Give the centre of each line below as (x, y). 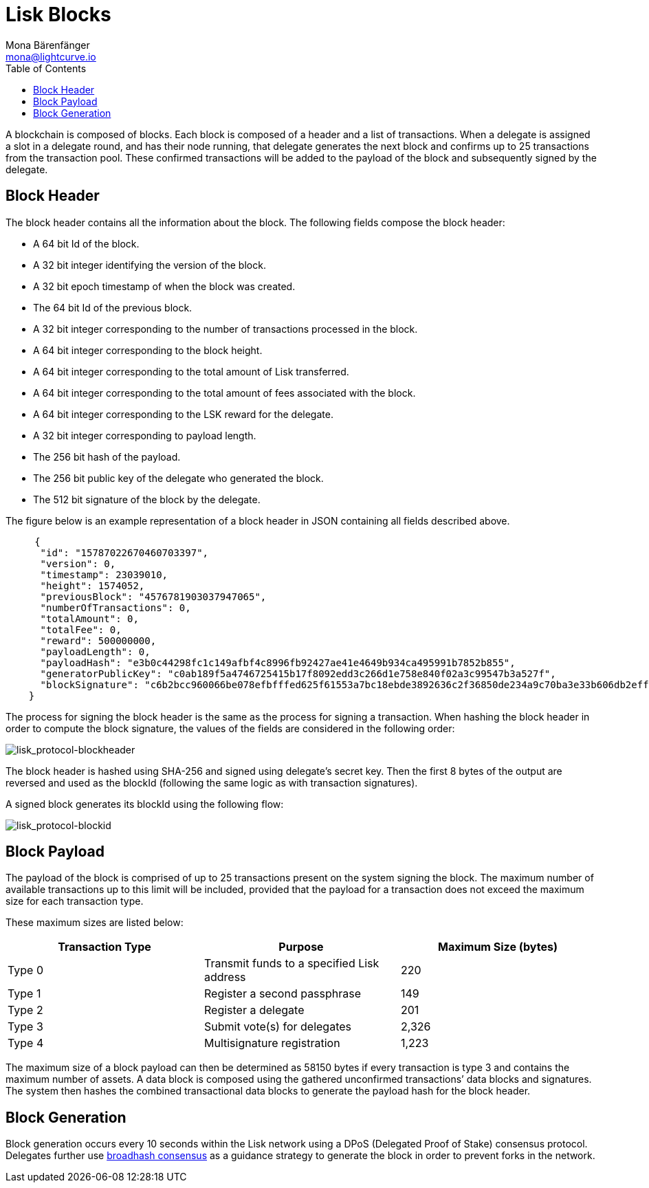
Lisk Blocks (58, 14)
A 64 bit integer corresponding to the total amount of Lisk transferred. (191, 371)
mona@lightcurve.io (51, 56)
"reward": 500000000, (98, 640)
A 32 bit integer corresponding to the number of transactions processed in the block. (225, 329)
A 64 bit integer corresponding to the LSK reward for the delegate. (183, 414)
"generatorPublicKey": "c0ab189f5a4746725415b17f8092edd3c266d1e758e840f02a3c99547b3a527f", (298, 673)
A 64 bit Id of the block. (86, 243)
